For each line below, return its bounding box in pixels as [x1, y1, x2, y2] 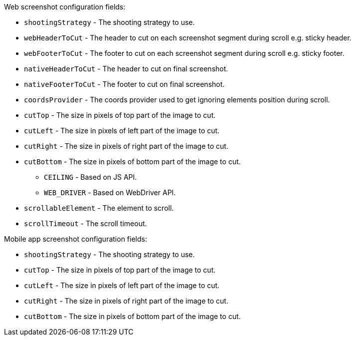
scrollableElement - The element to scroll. [24, 204, 174, 212]
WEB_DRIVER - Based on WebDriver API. [44, 188, 176, 197]
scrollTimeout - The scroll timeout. [24, 219, 147, 228]
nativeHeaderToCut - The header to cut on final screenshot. [24, 64, 228, 73]
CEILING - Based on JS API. [44, 173, 137, 181]
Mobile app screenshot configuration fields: [4, 235, 147, 243]
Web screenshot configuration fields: [4, 2, 126, 11]
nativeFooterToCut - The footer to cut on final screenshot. [24, 80, 225, 88]
